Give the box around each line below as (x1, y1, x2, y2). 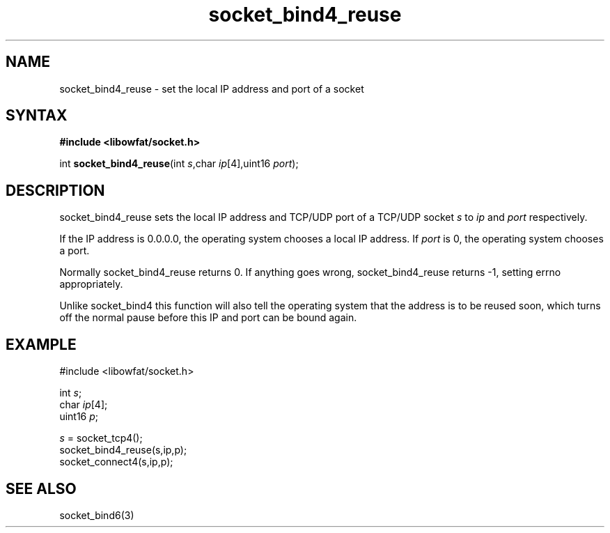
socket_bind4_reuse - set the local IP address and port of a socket (59, 82, 364, 95)
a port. (59, 245, 90, 257)
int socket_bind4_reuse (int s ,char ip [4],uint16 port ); (59, 157, 299, 170)
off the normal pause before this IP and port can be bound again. (59, 311, 357, 324)
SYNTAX (6, 107, 68, 125)
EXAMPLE (6, 335, 77, 353)
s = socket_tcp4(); (59, 432, 143, 445)
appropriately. (59, 278, 123, 291)
